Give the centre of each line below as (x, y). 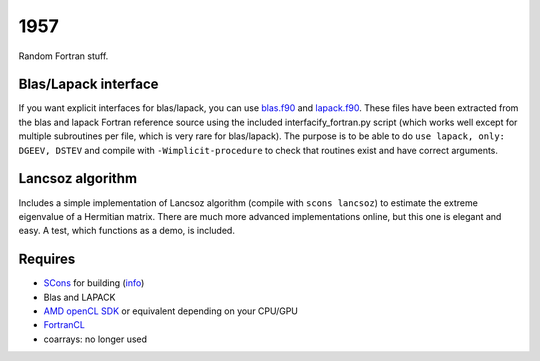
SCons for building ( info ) (94, 283)
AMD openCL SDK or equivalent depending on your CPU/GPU (171, 311)
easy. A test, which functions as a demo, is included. (126, 231)
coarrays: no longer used (95, 339)
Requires (47, 259)
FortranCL (64, 325)
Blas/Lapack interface (88, 84)
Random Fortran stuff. (63, 56)
